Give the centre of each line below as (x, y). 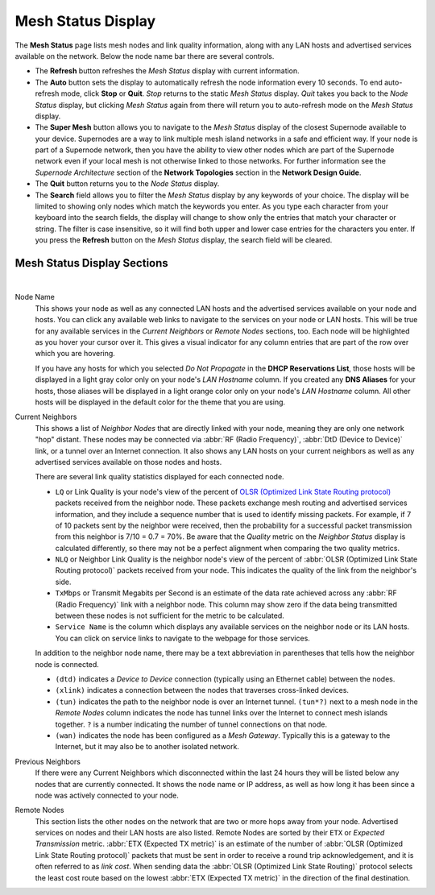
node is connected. (67, 664)
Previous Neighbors (48, 761)
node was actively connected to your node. (107, 795)
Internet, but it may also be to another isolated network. (147, 747)
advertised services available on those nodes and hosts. (128, 462)
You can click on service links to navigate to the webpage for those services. (182, 638)
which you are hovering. (75, 354)
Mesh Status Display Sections (91, 263)
